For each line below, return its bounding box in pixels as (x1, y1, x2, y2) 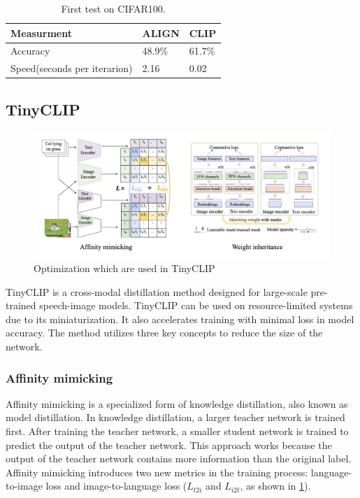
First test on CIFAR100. (61, 1, 166, 15)
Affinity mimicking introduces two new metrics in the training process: (6, 464, 308, 479)
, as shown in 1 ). (240, 478, 311, 493)
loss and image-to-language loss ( (45, 478, 187, 493)
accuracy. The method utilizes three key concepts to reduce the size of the (6, 325, 323, 340)
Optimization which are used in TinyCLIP (34, 261, 215, 276)
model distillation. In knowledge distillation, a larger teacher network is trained (6, 410, 345, 425)
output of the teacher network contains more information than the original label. (6, 451, 352, 466)
